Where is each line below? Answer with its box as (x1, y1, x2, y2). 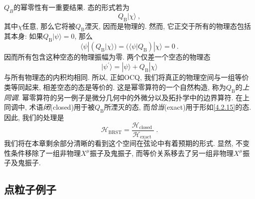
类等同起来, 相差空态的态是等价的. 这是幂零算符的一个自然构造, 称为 (4, 81, 226, 92)
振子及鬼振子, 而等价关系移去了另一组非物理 (90, 147, 234, 158)
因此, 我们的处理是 (4, 112, 64, 123)
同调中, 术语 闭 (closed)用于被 (4, 102, 95, 112)
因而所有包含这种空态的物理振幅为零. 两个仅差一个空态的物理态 (4, 52, 211, 62)
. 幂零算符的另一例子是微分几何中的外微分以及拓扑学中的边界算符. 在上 (18, 92, 250, 102)
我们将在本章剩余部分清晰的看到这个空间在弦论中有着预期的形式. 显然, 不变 (4, 138, 250, 148)
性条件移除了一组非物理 (4, 147, 81, 158)
